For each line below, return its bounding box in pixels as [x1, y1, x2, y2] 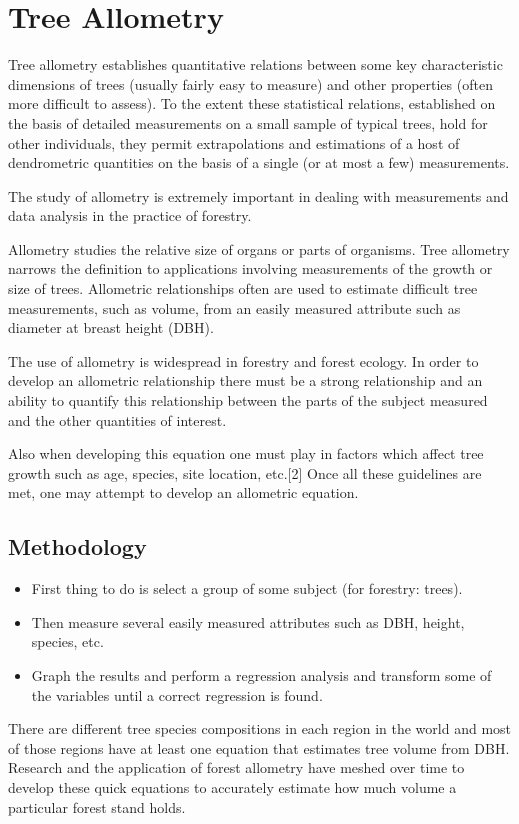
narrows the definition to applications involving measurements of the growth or [8, 258, 493, 279]
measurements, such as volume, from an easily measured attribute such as [8, 297, 461, 318]
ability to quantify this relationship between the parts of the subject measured [8, 390, 488, 411]
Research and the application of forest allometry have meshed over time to [8, 757, 465, 778]
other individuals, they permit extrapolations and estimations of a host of [8, 132, 460, 153]
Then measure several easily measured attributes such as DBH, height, [31, 611, 465, 632]
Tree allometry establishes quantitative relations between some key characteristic [8, 54, 503, 75]
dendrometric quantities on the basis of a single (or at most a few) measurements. [8, 152, 510, 173]
